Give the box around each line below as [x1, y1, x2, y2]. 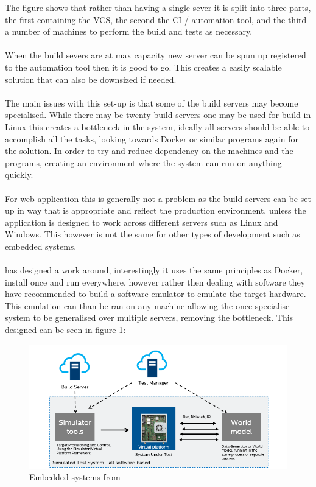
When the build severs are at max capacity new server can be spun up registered [5, 49, 306, 61]
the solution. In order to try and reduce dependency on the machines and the [5, 144, 293, 157]
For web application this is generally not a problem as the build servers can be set [5, 192, 311, 205]
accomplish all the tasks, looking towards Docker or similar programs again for [5, 132, 298, 145]
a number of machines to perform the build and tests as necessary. [5, 25, 253, 38]
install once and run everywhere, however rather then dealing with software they [5, 275, 306, 288]
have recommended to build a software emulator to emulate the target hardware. [5, 287, 306, 300]
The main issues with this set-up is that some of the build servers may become [5, 96, 298, 109]
